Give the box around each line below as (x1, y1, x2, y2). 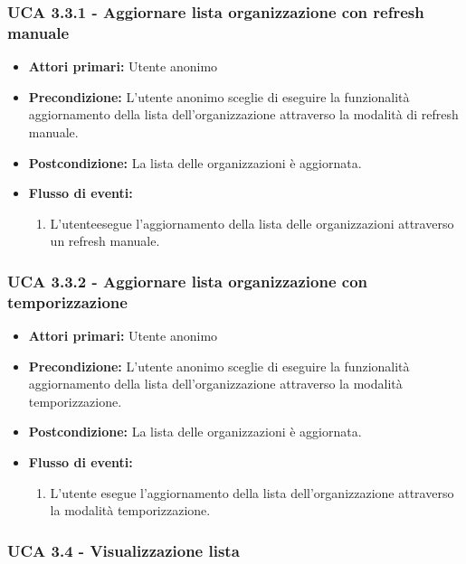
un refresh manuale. (50, 231, 160, 250)
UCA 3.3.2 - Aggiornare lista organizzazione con (7, 269, 368, 292)
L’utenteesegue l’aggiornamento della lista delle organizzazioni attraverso (50, 213, 454, 232)
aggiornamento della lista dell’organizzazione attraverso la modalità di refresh (28, 105, 459, 124)
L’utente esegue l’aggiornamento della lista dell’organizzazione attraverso (50, 483, 454, 502)
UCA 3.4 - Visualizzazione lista (7, 539, 240, 561)
